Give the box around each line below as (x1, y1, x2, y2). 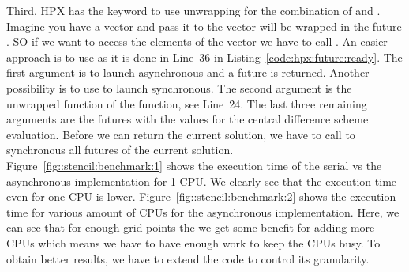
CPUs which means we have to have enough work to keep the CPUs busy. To (6, 234, 381, 251)
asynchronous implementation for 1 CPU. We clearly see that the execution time (6, 172, 397, 189)
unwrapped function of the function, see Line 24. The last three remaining (6, 95, 367, 111)
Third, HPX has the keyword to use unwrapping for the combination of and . (6, 2, 381, 18)
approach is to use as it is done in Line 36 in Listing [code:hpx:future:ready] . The (6, 48, 403, 65)
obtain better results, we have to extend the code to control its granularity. (6, 250, 370, 266)
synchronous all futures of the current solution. (6, 142, 234, 158)
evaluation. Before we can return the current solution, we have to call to (6, 126, 355, 142)
